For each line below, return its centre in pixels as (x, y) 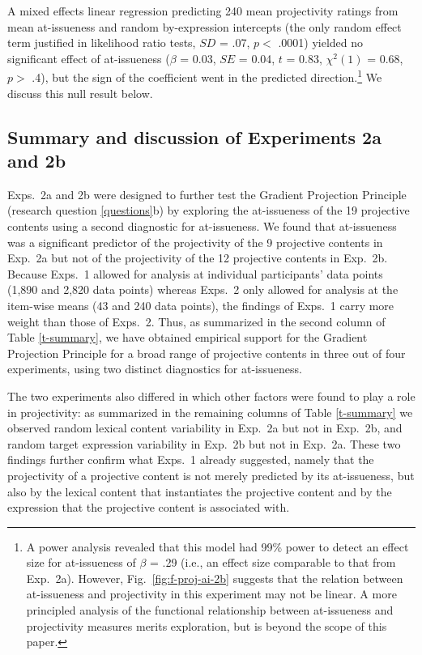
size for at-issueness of (81, 562)
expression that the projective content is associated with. (149, 507)
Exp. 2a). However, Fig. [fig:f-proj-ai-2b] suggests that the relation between (215, 578)
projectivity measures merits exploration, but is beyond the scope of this (207, 625)
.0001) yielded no (321, 43)
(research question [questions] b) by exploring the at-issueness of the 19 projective (209, 210)
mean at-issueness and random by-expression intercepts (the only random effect (205, 26)
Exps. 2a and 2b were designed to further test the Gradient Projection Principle (207, 194)
